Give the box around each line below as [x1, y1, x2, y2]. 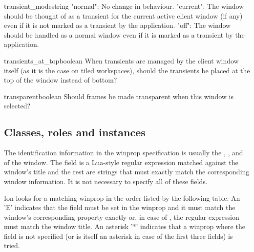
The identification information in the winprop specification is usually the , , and [4, 147, 243, 158]
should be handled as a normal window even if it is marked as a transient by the [4, 29, 245, 40]
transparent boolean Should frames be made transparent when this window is [4, 91, 234, 101]
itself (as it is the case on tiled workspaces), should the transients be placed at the [4, 65, 250, 75]
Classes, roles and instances [4, 125, 146, 140]
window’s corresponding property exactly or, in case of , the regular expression [4, 211, 239, 222]
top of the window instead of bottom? [4, 75, 117, 85]
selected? [4, 101, 31, 111]
